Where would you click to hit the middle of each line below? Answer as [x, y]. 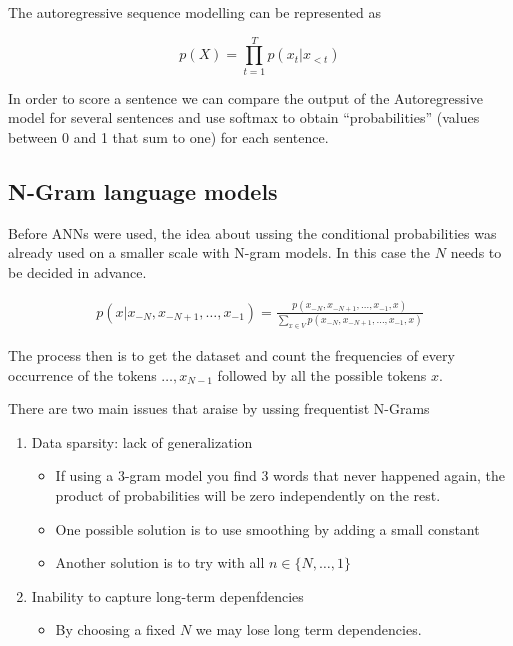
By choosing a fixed [115, 629]
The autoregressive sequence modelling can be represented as [195, 12]
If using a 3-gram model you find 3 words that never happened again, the [280, 475]
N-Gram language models [143, 190]
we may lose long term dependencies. [308, 629]
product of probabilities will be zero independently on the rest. [248, 495]
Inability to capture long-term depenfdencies [167, 595]
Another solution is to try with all [160, 562]
